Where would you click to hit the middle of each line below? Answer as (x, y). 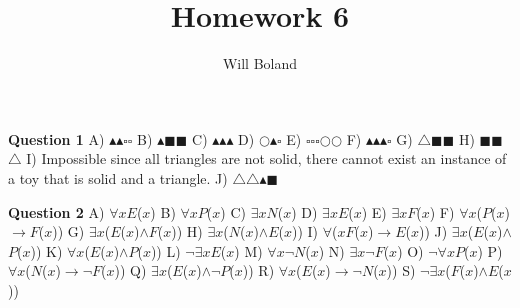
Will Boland (260, 63)
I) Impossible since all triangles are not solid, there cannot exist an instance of (266, 158)
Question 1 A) (56, 138)
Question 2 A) (56, 211)
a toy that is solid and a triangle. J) (118, 177)
